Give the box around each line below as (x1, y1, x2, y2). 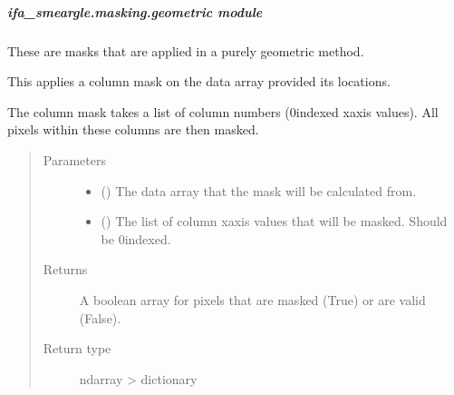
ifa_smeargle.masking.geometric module (7, 2, 263, 21)
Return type (43, 339, 111, 358)
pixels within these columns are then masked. (7, 120, 259, 139)
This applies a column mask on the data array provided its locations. (7, 72, 391, 91)
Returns (43, 260, 88, 279)
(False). (79, 308, 121, 327)
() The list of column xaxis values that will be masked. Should (101, 212, 448, 231)
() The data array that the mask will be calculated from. (101, 181, 417, 200)
